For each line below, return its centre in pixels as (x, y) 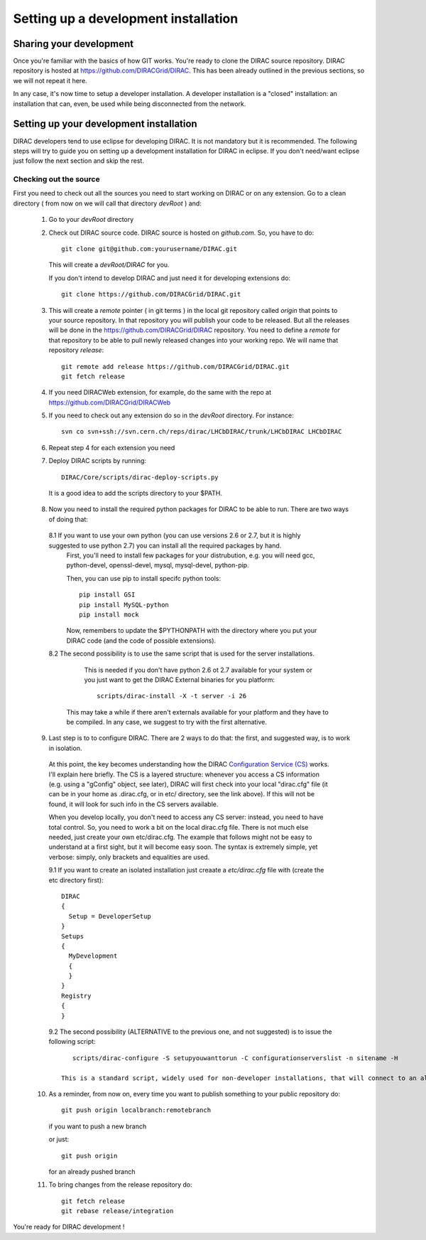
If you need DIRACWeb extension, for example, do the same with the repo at (160, 392)
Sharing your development (73, 44)
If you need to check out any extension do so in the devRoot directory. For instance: (171, 415)
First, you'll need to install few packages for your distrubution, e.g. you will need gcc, (191, 555)
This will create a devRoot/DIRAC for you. (109, 265)
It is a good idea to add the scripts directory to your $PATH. (136, 493)
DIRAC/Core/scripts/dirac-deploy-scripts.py (140, 477)
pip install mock (109, 614)
